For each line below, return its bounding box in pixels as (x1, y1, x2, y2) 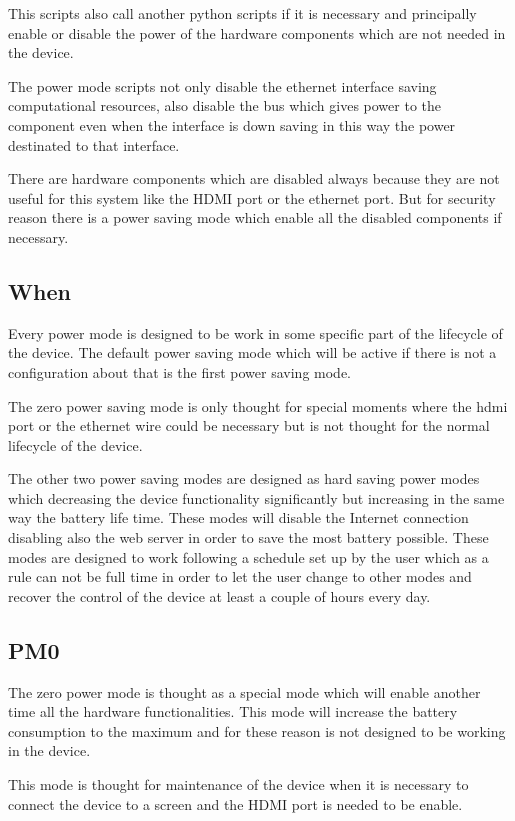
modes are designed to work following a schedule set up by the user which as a (8, 546, 489, 567)
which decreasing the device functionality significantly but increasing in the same (8, 487, 505, 508)
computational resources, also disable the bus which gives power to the (8, 95, 441, 116)
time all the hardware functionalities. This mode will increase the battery (8, 701, 458, 722)
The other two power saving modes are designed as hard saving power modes (8, 468, 480, 489)
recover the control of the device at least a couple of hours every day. (8, 585, 431, 606)
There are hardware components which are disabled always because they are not (8, 168, 500, 189)
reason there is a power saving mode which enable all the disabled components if (8, 207, 502, 228)
